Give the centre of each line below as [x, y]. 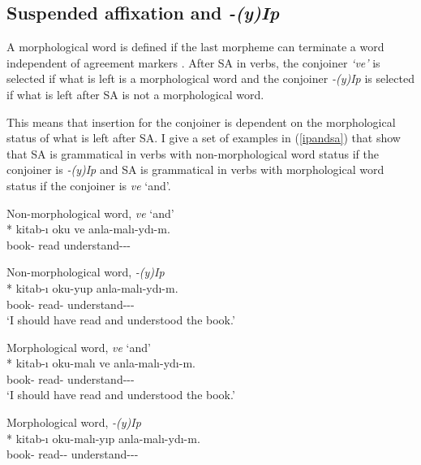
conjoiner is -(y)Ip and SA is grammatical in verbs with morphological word [195, 169]
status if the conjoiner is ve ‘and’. [89, 185]
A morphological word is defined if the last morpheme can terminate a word [195, 47]
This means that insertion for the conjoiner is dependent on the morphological [201, 122]
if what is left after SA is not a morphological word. [135, 94]
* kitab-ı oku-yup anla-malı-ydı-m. [92, 287]
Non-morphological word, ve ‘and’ [90, 213]
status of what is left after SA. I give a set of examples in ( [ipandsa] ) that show [204, 138]
